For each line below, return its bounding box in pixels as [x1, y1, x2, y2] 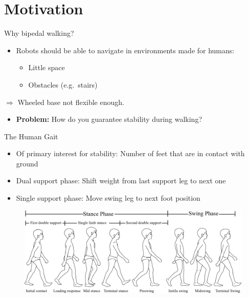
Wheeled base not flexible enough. [17, 96, 124, 107]
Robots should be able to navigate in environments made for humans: [16, 45, 235, 55]
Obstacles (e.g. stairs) [28, 79, 98, 90]
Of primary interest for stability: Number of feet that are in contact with [16, 148, 245, 159]
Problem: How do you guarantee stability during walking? [16, 114, 202, 124]
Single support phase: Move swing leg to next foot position [16, 193, 200, 203]
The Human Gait [4, 131, 58, 141]
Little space [28, 62, 65, 73]
